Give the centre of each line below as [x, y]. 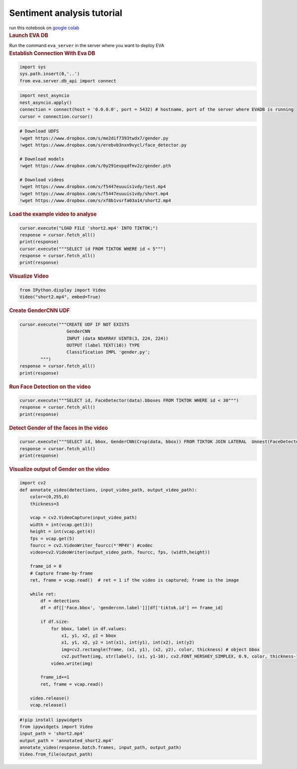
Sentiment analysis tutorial [66, 13]
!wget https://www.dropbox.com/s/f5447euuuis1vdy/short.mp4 [94, 194]
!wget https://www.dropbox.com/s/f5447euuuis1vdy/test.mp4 [93, 187]
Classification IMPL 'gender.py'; [108, 352]
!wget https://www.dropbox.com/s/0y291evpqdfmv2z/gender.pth [95, 166]
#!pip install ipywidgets [51, 720]
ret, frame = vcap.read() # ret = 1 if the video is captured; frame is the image [134, 580]
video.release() [49, 698]
